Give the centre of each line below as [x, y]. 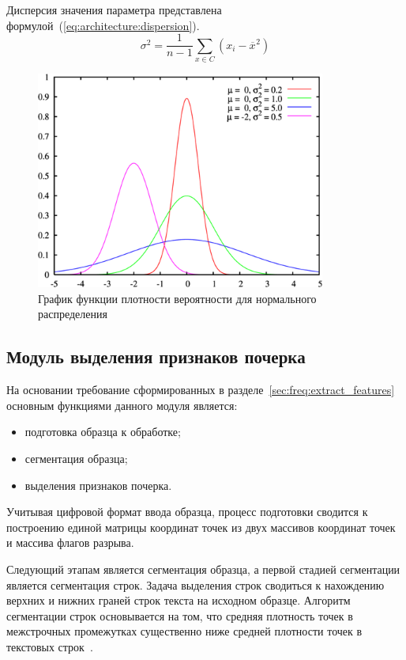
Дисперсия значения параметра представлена [114, 9]
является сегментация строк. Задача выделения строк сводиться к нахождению [195, 584]
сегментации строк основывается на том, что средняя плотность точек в [180, 615]
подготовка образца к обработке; [103, 432]
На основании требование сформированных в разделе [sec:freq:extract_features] [201, 390]
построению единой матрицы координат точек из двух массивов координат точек [201, 527]
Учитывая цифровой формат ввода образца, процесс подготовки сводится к [187, 512]
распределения [73, 314]
